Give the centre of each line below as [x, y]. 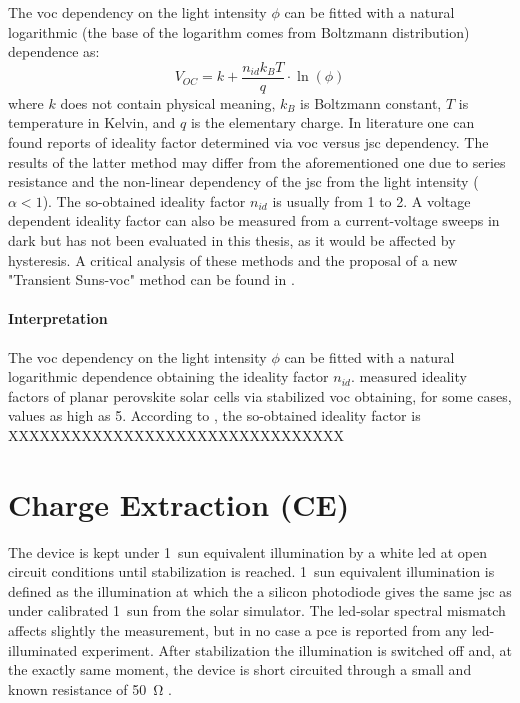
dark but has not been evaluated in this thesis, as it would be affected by [232, 240]
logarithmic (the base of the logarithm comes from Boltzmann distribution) [239, 31]
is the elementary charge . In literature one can [332, 122]
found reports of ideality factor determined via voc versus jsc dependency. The [248, 142]
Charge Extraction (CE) [179, 503]
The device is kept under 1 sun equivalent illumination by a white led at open [247, 551]
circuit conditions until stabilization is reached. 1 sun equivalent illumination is [251, 571]
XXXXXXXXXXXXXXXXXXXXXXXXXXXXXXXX [176, 434]
